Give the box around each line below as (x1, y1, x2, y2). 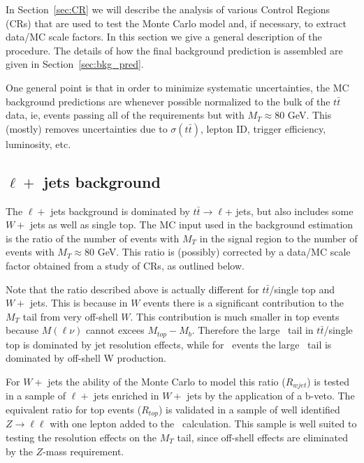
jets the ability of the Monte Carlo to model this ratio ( (48, 374, 286, 388)
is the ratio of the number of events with (6, 230, 180, 245)
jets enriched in (94, 388, 159, 403)
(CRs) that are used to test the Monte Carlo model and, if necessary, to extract (6, 15, 347, 30)
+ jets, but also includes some (225, 203, 354, 218)
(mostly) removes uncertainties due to (6, 121, 168, 135)
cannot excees (86, 323, 145, 337)
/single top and (269, 281, 335, 296)
